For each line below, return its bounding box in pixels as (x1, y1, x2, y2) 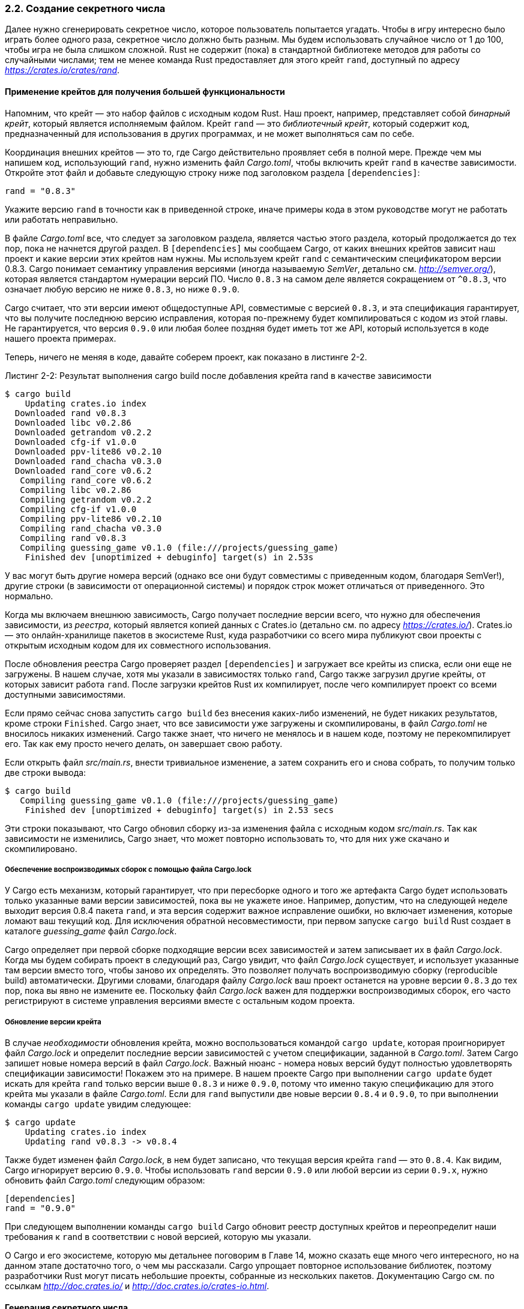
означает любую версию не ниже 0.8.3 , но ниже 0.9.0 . (5, 283, 239, 294)
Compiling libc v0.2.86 (20, 485, 131, 495)
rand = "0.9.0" (5, 1203, 76, 1214)
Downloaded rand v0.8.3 (14, 408, 127, 418)
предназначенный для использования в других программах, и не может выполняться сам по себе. (5, 128, 415, 139)
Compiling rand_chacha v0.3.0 (20, 523, 162, 533)
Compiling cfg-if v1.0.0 (20, 504, 137, 514)
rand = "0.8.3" (5, 186, 76, 196)
